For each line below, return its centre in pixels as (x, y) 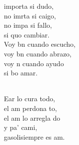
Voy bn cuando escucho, (40, 44)
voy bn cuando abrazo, (38, 53)
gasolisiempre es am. (34, 136)
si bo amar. (21, 73)
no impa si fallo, (28, 25)
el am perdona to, (30, 108)
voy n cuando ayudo (34, 63)
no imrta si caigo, (30, 15)
